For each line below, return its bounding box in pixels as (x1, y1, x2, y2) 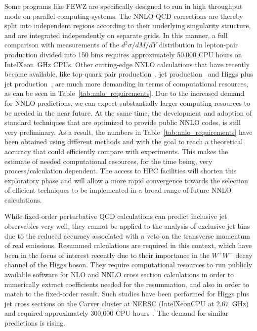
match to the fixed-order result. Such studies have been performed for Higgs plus (4, 289, 249, 299)
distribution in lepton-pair (159, 40, 238, 50)
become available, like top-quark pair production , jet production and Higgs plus (4, 69, 253, 79)
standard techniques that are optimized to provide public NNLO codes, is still (4, 117, 241, 127)
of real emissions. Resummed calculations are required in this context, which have (4, 240, 252, 250)
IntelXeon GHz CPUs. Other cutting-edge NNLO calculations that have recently (4, 59, 250, 69)
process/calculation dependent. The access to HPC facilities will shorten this (4, 165, 237, 176)
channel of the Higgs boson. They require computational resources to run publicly (4, 259, 253, 270)
